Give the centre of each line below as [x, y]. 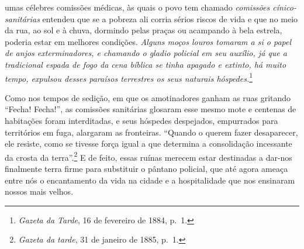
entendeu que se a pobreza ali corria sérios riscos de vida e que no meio [170, 18]
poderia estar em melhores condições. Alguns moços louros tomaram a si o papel [148, 41]
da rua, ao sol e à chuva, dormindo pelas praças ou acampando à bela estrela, [144, 30]
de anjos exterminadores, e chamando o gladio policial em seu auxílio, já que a [146, 53]
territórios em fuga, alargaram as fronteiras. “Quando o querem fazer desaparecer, [151, 132]
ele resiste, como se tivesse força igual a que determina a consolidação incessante [148, 143]
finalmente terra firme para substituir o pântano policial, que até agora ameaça [146, 169]
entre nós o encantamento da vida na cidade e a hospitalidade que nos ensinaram [150, 180]
